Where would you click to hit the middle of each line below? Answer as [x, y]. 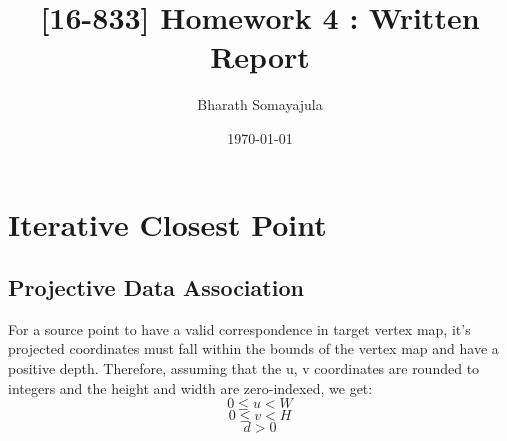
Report [260, 56]
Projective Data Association [156, 287]
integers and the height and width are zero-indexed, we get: [190, 387]
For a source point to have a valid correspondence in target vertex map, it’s [239, 328]
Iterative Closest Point [167, 223]
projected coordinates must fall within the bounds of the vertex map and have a [253, 348]
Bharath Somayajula [260, 104]
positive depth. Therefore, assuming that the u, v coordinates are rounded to [244, 368]
